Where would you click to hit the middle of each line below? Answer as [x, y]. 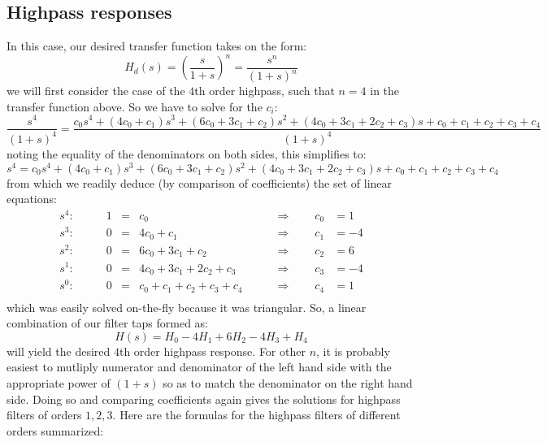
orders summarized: [55, 430]
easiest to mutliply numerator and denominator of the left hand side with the [199, 367]
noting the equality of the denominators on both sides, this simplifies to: [187, 153]
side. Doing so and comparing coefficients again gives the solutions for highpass [204, 399]
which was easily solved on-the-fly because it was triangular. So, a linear [187, 307]
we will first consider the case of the [96, 91]
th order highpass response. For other [212, 351]
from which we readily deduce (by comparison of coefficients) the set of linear [200, 182]
